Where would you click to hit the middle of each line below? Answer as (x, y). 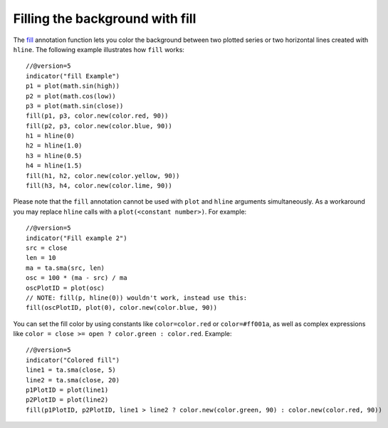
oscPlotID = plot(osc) (65, 288)
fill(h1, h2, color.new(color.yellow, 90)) (103, 176)
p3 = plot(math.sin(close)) (75, 106)
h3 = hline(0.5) (54, 156)
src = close (47, 248)
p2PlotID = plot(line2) (67, 400)
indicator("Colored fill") (73, 360)
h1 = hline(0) (50, 136)
